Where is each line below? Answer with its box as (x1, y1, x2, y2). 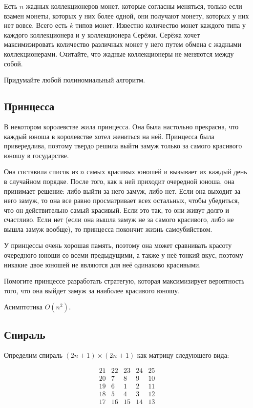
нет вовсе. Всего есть (4, 20, 67, 30)
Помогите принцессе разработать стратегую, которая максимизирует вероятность (4, 276, 245, 286)
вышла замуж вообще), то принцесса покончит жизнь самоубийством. (4, 224, 212, 234)
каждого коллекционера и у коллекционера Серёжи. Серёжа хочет (4, 29, 200, 40)
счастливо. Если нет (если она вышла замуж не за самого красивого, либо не (4, 214, 234, 224)
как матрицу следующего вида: (137, 349, 229, 360)
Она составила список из (4, 166, 78, 177)
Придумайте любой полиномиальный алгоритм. (4, 75, 145, 85)
